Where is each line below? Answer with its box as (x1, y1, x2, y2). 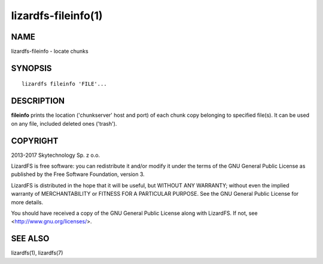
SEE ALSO (11, 233, 50, 244)
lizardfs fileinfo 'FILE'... (22, 81, 107, 87)
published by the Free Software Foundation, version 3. (11, 171, 145, 178)
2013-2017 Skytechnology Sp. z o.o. (11, 151, 100, 159)
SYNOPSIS (11, 63, 52, 73)
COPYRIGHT (11, 135, 59, 146)
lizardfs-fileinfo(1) (11, 9, 103, 22)
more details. (11, 198, 44, 206)
